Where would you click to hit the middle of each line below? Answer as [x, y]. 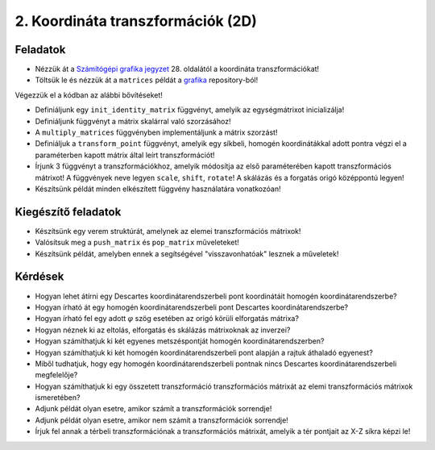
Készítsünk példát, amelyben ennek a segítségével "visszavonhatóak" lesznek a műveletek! [187, 253]
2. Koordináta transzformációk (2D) [136, 21]
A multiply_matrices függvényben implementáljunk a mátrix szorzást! [156, 132]
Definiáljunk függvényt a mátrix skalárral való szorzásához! [133, 121]
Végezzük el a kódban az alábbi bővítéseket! [89, 95]
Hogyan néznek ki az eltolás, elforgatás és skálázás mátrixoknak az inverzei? [163, 330]
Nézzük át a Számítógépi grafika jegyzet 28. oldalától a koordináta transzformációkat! [177, 69]
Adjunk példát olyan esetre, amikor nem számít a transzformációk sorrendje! [162, 420]
